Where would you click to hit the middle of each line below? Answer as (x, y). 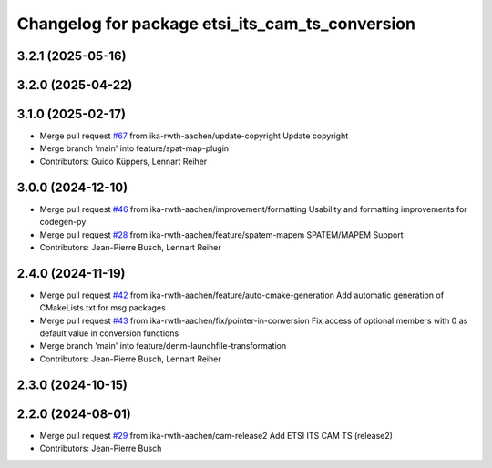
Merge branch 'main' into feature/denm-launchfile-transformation (163, 346)
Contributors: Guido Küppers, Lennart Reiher (123, 161)
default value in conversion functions (109, 333)
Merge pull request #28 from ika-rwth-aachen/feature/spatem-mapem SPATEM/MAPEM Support (222, 234)
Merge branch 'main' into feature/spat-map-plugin (134, 148)
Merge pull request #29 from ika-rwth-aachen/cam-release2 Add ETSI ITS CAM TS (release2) (216, 435)
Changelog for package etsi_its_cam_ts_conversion (216, 24)
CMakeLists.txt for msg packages (102, 308)
